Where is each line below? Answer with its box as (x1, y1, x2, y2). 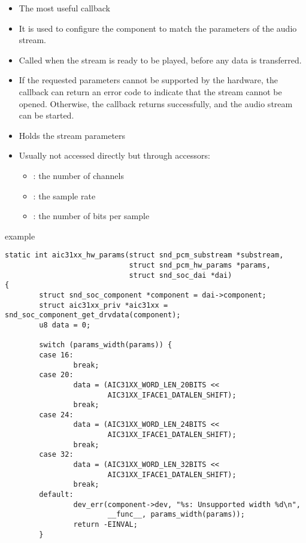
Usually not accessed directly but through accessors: (19, 149, 210, 162)
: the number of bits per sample (33, 210, 150, 222)
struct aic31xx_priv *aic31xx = (39, 301, 168, 310)
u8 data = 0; (39, 320, 91, 329)
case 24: (39, 410, 74, 419)
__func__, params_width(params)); (107, 510, 245, 519)
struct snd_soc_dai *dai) (129, 271, 232, 280)
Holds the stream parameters (19, 129, 126, 141)
